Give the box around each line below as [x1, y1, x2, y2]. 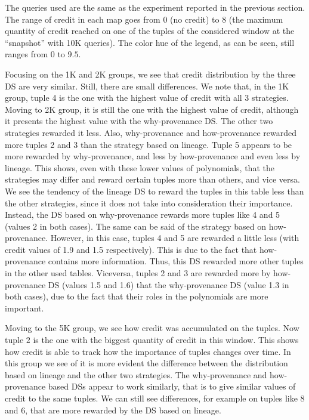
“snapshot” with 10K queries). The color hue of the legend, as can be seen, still [5, 36, 295, 48]
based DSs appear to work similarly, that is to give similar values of [48, 380, 296, 393]
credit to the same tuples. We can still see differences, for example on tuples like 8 [5, 392, 305, 404]
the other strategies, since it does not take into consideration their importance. [5, 196, 293, 209]
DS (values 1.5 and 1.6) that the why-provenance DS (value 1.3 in [48, 278, 289, 291]
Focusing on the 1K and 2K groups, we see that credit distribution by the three [5, 67, 296, 80]
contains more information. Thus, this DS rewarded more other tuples [48, 255, 304, 267]
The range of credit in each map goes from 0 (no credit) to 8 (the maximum [5, 13, 283, 25]
